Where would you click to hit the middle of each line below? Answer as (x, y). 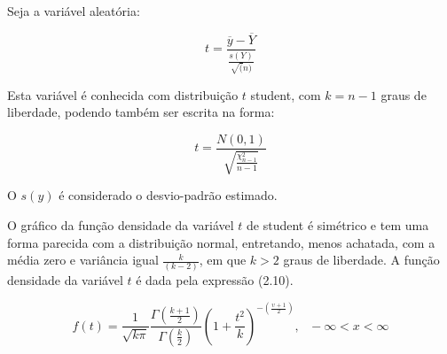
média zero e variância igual (83, 260)
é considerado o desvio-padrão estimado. (168, 195)
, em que (223, 260)
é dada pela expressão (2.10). (215, 280)
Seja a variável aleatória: (74, 11)
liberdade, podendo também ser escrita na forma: (141, 112)
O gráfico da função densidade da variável (121, 224)
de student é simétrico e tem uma (338, 224)
